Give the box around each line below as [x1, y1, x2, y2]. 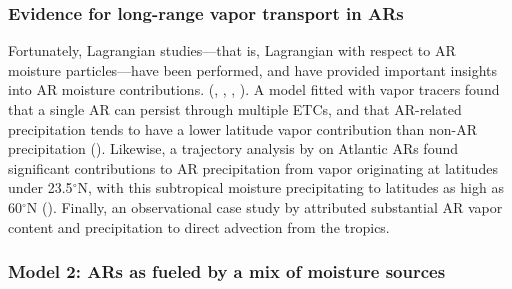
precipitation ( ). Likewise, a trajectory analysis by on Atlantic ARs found [8, 138, 459, 159]
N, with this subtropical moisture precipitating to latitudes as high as [77, 177, 504, 198]
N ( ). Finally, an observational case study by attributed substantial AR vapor [26, 196, 503, 217]
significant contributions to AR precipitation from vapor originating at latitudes [8, 157, 498, 178]
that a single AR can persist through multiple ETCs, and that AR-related [8, 99, 462, 119]
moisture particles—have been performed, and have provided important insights [8, 59, 498, 80]
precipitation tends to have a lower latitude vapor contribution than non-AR [8, 118, 478, 139]
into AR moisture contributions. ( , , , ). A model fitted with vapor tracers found [8, 79, 500, 100]
